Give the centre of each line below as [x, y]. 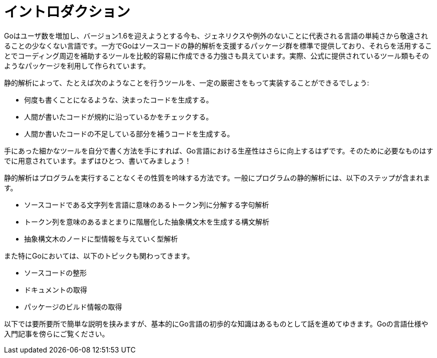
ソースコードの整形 [56, 272]
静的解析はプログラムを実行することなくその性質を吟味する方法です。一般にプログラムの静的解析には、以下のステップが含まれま [217, 177]
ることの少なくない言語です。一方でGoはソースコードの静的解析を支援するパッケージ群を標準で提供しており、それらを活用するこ [218, 45]
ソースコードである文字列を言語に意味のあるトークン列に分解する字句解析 [147, 204]
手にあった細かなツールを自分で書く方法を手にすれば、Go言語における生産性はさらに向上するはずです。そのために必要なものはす [219, 150]
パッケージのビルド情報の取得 [73, 306]
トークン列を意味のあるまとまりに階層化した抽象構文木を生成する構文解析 [147, 221]
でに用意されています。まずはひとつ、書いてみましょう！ [98, 160]
